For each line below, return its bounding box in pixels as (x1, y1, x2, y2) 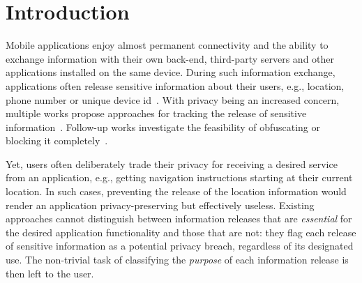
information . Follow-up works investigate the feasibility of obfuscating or (6, 119, 320, 134)
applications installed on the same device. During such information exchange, (6, 65, 335, 79)
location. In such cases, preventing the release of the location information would (6, 184, 347, 199)
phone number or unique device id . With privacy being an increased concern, (6, 92, 340, 107)
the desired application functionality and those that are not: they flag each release (6, 224, 356, 239)
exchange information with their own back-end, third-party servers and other (6, 51, 335, 66)
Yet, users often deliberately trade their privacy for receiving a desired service (6, 156, 338, 171)
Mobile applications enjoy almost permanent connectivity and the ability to (6, 38, 329, 52)
